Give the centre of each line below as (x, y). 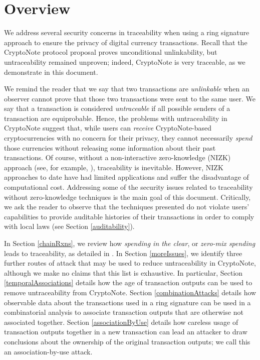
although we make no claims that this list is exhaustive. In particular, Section (123, 272)
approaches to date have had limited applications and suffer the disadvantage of (126, 177)
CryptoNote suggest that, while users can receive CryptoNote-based (108, 128)
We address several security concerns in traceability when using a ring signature (127, 32)
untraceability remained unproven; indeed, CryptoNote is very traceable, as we (125, 62)
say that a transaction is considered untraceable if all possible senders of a (117, 108)
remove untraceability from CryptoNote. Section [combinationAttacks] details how (130, 292)
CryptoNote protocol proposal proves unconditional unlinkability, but (111, 52)
